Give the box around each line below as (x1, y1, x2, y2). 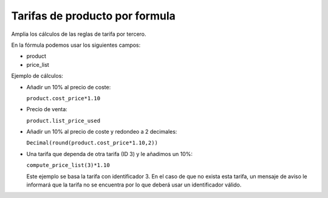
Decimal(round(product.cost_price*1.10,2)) (26, 140, 158, 146)
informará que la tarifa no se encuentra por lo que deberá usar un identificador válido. (26, 181, 242, 188)
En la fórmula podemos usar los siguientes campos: (11, 41, 141, 49)
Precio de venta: (26, 106, 68, 113)
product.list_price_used (26, 117, 100, 124)
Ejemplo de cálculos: (11, 72, 64, 80)
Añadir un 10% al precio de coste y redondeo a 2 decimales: (26, 128, 177, 135)
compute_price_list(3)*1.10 (26, 162, 111, 169)
